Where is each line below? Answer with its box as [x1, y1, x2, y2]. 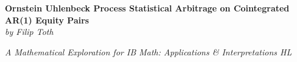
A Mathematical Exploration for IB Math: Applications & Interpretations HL [5, 45, 292, 58]
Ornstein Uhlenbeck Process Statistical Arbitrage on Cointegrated [5, 2, 290, 14]
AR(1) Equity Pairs [5, 13, 89, 26]
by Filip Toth [5, 25, 54, 38]
